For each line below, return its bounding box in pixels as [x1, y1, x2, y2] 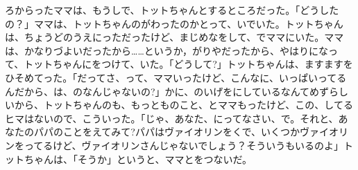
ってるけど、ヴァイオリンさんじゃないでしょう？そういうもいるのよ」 [24, 138, 343, 152]
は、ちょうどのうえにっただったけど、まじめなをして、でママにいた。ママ [5, 30, 344, 44]
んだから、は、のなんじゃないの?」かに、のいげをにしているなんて [5, 84, 310, 98]
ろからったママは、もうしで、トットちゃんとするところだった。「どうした [5, 3, 339, 17]
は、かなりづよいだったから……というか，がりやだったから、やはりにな [5, 43, 328, 57]
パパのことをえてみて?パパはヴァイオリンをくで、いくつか [33, 124, 300, 139]
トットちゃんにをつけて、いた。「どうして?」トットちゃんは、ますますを [24, 57, 353, 71]
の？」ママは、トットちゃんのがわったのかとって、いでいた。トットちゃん [5, 16, 343, 30]
